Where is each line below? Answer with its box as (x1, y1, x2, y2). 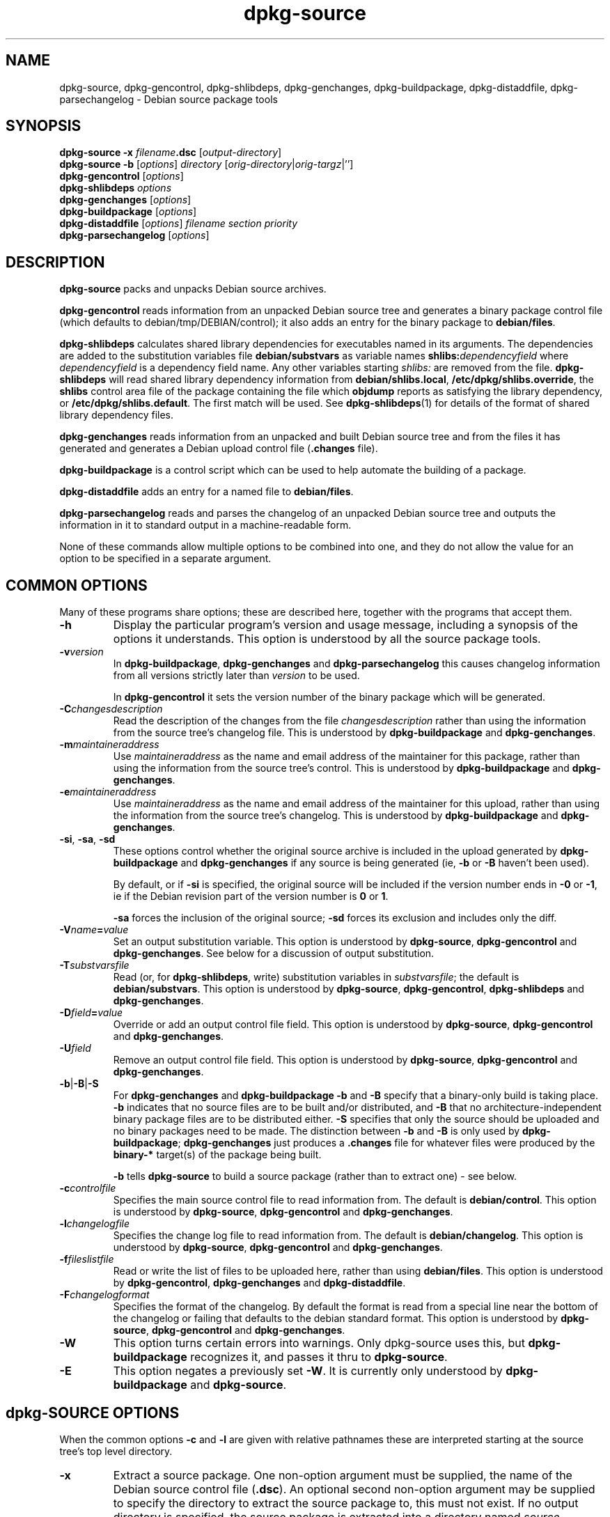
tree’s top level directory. (59, 1445, 173, 1457)
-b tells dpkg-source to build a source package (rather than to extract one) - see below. (113, 1170, 517, 1183)
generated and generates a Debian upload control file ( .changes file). (59, 442, 378, 455)
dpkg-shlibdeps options (59, 182, 172, 194)
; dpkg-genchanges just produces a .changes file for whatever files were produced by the (178, 1137, 595, 1149)
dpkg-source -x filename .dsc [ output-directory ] (59, 146, 282, 159)
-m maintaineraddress (59, 738, 159, 751)
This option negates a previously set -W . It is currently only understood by (113, 1364, 503, 1378)
